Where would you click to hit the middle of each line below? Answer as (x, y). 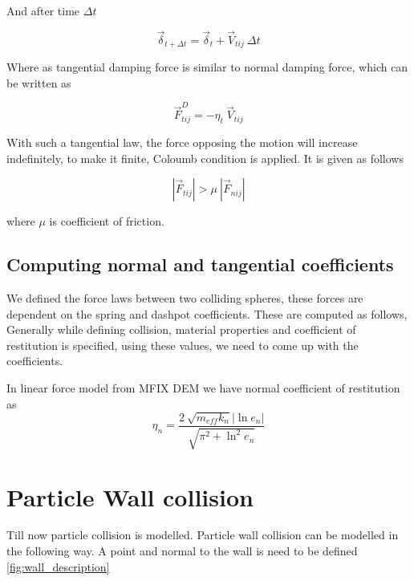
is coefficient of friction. (107, 221)
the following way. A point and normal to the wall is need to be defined (182, 551)
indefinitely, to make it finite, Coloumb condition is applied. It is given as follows (205, 158)
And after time (43, 10)
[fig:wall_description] (58, 566)
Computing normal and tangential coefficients (200, 264)
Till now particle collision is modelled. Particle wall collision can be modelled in (203, 535)
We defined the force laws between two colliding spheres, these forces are (185, 297)
